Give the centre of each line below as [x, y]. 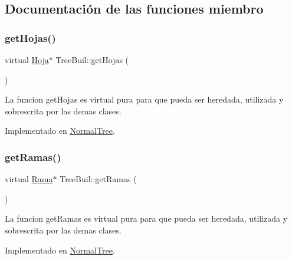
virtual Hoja [27, 60]
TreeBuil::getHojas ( [92, 60]
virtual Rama [29, 179]
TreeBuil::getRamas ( [98, 179]
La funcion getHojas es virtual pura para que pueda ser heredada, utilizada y [144, 99]
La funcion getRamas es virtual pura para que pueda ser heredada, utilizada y [146, 218]
